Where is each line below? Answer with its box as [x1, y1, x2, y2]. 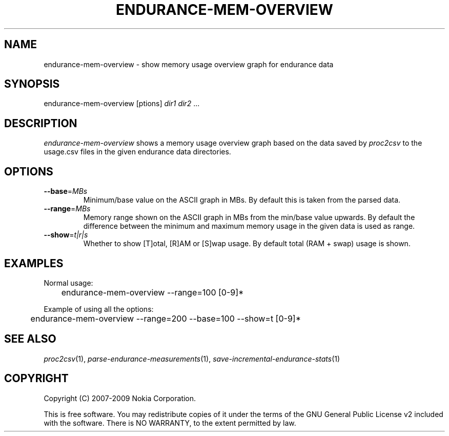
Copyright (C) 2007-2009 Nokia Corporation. [44, 393, 196, 403]
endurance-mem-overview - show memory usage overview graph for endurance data [44, 60, 334, 69]
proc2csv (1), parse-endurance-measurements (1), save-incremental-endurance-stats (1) [44, 354, 340, 363]
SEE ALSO [4, 332, 56, 346]
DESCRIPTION [4, 116, 77, 130]
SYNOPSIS [4, 77, 60, 91]
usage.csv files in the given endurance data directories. [44, 147, 231, 156]
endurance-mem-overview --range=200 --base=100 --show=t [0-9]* [30, 313, 301, 324]
